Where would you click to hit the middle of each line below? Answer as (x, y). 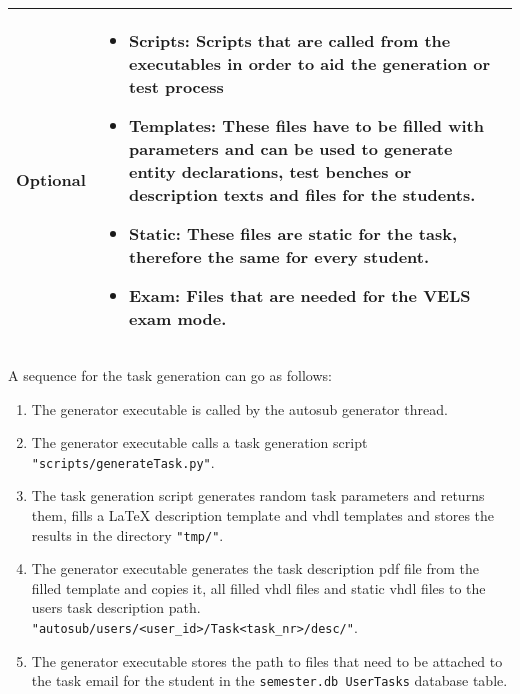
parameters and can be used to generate (290, 148)
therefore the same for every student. (279, 256)
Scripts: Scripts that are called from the (289, 40)
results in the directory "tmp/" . (127, 534)
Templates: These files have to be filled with (306, 125)
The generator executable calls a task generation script (199, 442)
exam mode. (177, 318)
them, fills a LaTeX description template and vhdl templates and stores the (263, 515)
